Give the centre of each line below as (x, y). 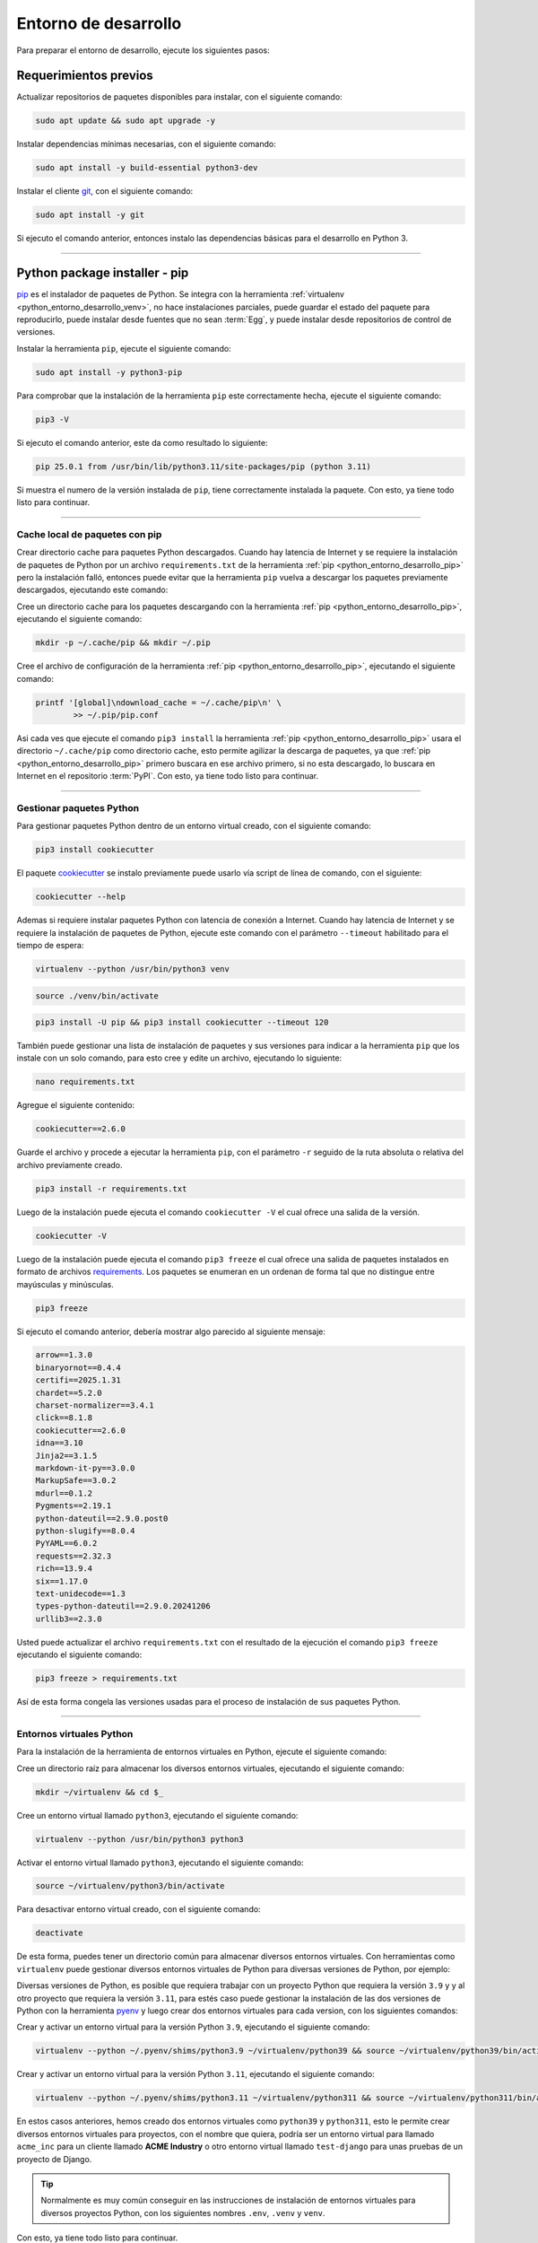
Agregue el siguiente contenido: (75, 1105)
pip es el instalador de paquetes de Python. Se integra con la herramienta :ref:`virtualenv (181, 294)
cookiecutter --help (80, 897)
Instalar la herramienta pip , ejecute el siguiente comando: (124, 348)
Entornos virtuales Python (75, 1733)
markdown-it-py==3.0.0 (85, 1468)
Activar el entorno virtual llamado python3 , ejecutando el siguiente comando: (160, 1863)
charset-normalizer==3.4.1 (95, 1405)
